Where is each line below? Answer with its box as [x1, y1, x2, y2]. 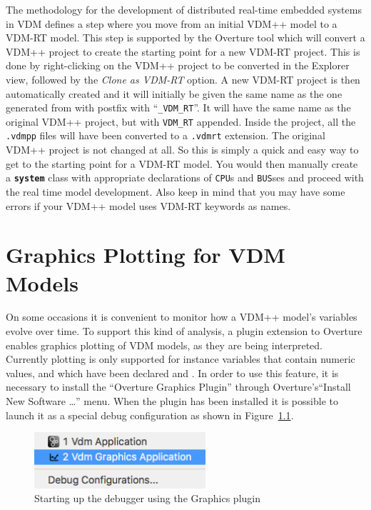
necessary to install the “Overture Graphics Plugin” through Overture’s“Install [6, 379, 351, 394]
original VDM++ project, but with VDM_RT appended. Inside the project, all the [6, 114, 356, 129]
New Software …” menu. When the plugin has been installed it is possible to [6, 394, 338, 409]
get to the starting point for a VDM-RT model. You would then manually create [6, 156, 358, 171]
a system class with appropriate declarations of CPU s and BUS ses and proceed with [6, 170, 364, 185]
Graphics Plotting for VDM [6, 240, 285, 269]
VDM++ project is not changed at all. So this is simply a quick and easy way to [6, 142, 359, 157]
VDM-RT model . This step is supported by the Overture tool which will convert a [6, 30, 365, 45]
